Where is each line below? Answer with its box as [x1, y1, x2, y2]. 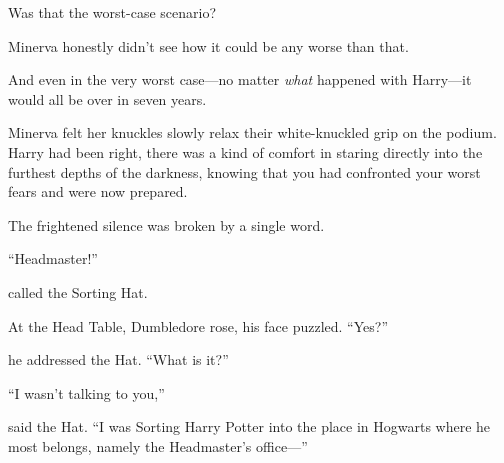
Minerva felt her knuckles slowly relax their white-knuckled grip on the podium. [8, 122, 497, 143]
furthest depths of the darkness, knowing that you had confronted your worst [8, 161, 481, 182]
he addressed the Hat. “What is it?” [8, 349, 229, 370]
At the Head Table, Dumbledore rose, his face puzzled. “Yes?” [8, 315, 389, 336]
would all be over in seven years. [8, 88, 207, 109]
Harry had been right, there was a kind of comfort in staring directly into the [8, 141, 483, 162]
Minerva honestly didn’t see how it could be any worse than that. [8, 35, 409, 56]
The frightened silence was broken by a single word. [8, 214, 325, 235]
